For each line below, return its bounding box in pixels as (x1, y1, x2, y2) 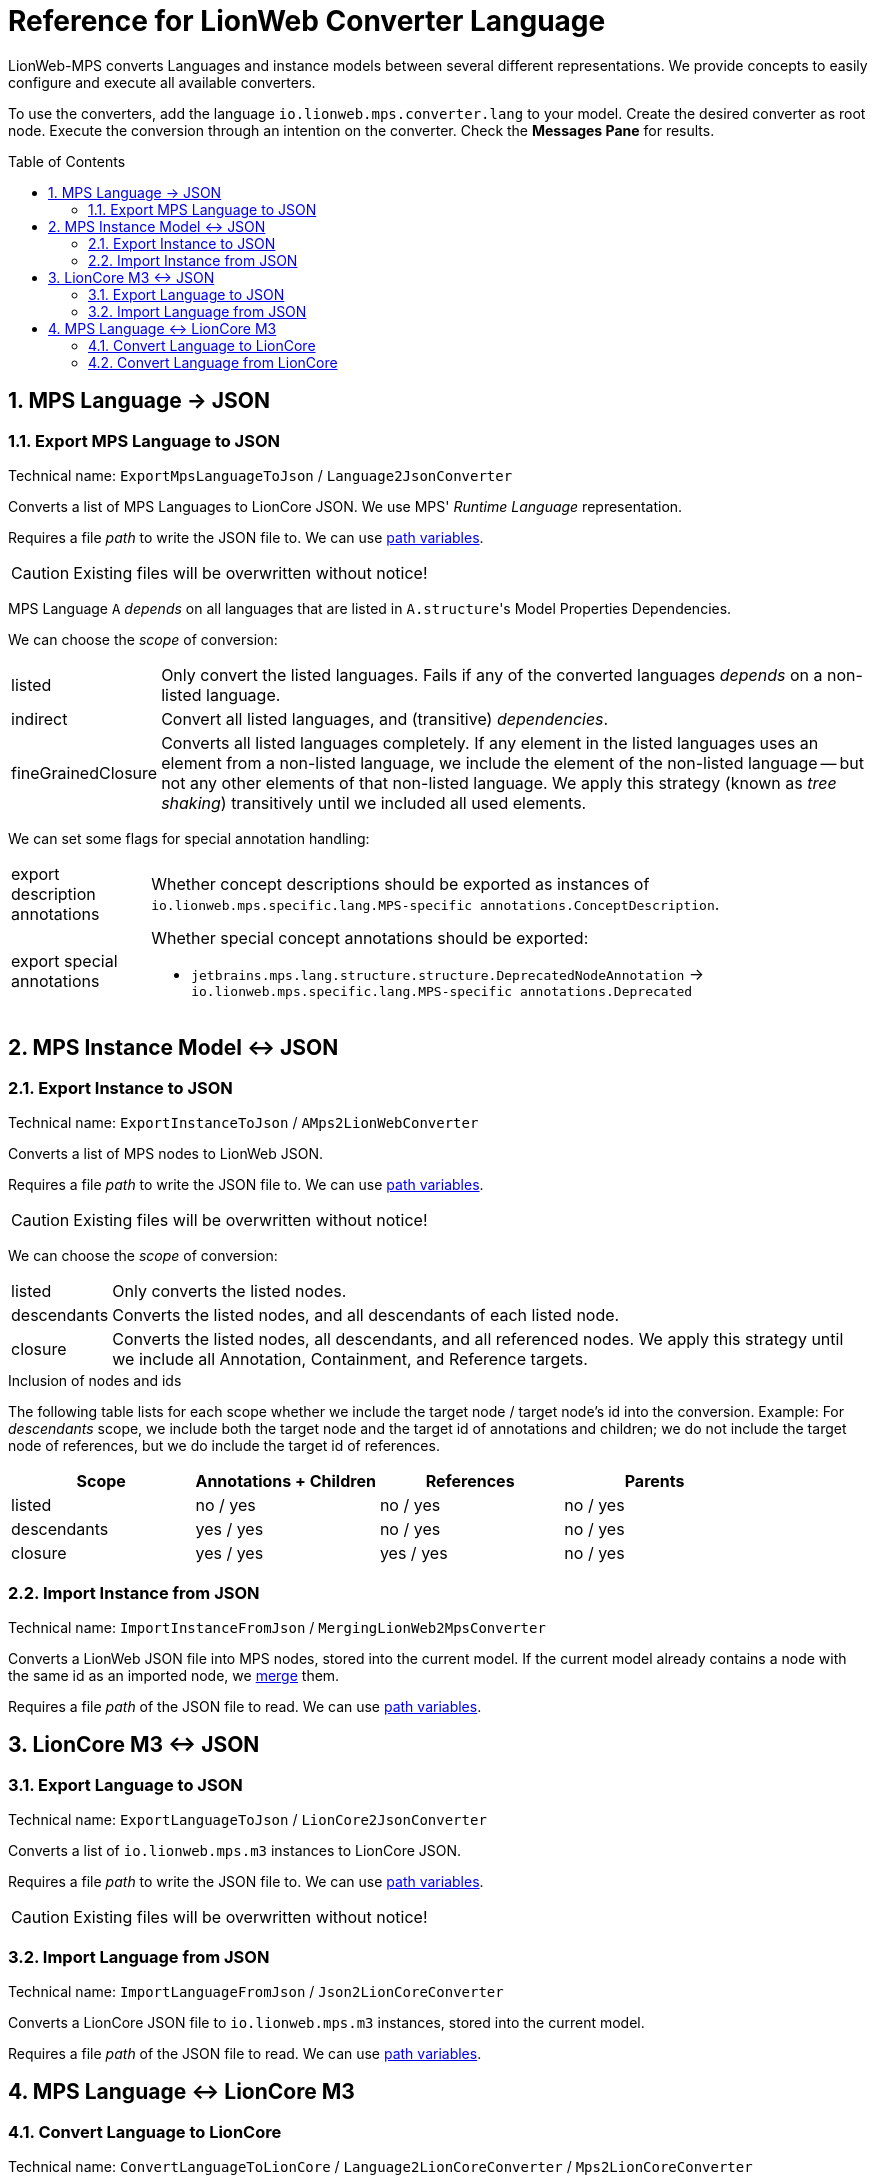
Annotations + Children (195, 1471, 376, 1492)
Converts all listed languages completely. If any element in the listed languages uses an (161, 732, 819, 753)
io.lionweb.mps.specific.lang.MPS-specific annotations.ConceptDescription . (151, 893, 720, 914)
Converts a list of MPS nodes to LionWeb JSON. (8, 1145, 323, 1163)
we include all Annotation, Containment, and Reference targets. (112, 1349, 588, 1370)
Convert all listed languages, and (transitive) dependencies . (161, 708, 609, 729)
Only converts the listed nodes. (112, 1281, 347, 1302)
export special (11, 951, 118, 972)
